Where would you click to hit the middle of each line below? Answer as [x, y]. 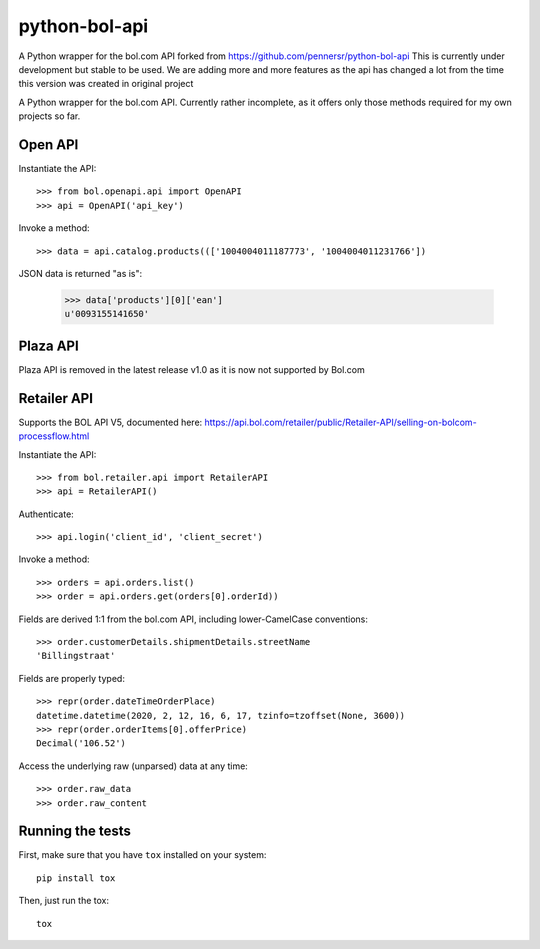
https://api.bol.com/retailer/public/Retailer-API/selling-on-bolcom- [340, 422]
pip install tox [76, 878]
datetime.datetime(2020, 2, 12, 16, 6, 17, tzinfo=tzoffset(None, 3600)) [221, 715]
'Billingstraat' [76, 656]
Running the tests [75, 831]
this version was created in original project [106, 84]
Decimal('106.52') [81, 743]
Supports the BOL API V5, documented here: [110, 422]
